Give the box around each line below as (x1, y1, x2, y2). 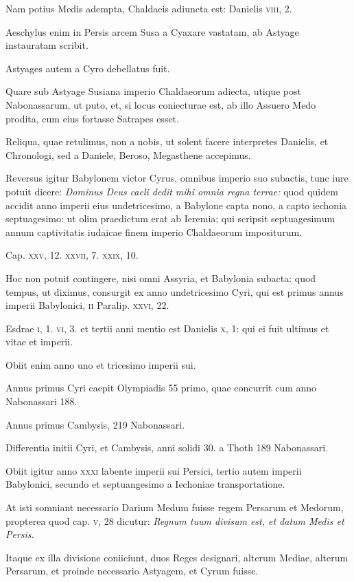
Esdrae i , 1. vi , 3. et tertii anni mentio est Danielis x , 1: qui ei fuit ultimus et (5, 321, 329, 335)
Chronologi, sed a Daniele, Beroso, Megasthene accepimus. (5, 147, 251, 162)
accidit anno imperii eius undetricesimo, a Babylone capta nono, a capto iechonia (5, 197, 347, 212)
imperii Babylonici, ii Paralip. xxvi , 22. (5, 298, 169, 312)
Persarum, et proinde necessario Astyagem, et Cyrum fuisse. (5, 563, 259, 578)
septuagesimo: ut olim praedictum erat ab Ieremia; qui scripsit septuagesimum (5, 211, 335, 226)
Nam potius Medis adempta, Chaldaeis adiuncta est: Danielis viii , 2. (5, 1, 292, 15)
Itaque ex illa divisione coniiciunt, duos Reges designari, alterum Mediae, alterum (5, 550, 349, 564)
